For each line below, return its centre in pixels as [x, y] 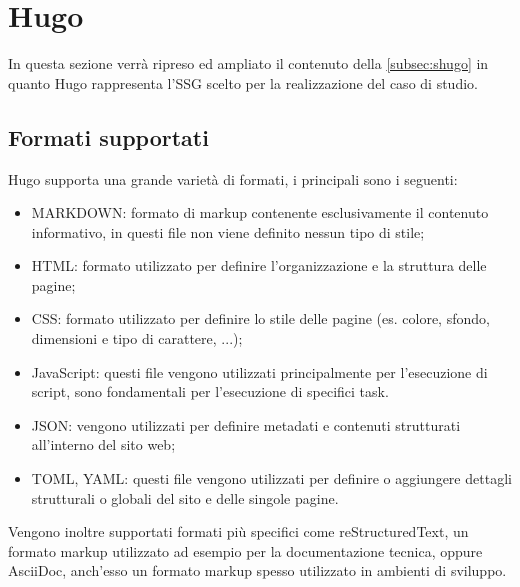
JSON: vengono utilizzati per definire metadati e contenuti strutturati [246, 424]
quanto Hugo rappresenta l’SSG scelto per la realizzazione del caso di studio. [243, 82]
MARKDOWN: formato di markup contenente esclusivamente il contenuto [260, 212]
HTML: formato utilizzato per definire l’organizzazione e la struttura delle [259, 265]
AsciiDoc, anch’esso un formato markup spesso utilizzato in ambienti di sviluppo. [257, 570]
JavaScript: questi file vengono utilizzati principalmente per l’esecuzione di [259, 371]
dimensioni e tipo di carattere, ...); [137, 338]
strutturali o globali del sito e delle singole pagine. [185, 497]
